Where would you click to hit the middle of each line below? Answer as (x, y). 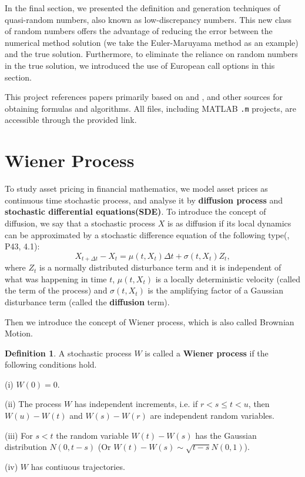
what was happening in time (56, 278)
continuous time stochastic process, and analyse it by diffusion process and (144, 200)
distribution (26, 447)
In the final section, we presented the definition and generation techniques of (143, 8)
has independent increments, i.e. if (136, 404)
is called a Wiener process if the (207, 353)
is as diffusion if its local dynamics (229, 223)
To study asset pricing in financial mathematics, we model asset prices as (136, 189)
